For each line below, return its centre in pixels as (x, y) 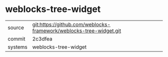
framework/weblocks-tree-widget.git (77, 30)
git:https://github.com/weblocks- (71, 24)
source (16, 27)
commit (16, 38)
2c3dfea (42, 38)
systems (17, 47)
